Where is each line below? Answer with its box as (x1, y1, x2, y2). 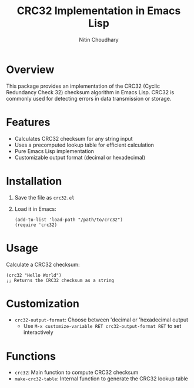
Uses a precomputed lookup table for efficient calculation (14, 141, 155, 148)
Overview (6, 63, 55, 76)
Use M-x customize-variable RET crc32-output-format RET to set (23, 323, 182, 330)
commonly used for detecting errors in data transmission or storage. (6, 95, 172, 102)
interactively (23, 329, 54, 336)
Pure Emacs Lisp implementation (14, 147, 94, 154)
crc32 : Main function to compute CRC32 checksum (14, 369, 139, 376)
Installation (6, 174, 62, 188)
